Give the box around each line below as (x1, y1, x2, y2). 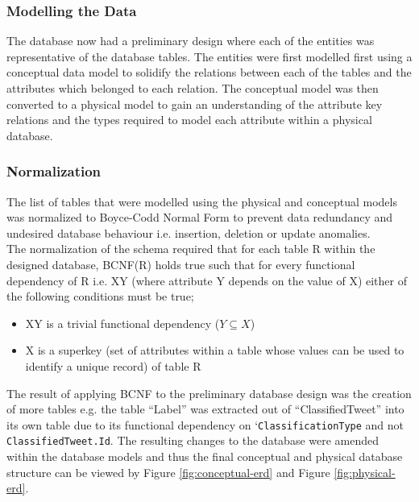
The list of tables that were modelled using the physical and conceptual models (6, 193, 397, 210)
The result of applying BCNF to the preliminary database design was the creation (6, 384, 412, 401)
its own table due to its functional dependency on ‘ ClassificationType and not (6, 416, 404, 433)
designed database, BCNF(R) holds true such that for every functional (6, 255, 355, 272)
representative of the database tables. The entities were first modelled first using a (6, 48, 413, 64)
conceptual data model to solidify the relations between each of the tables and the (6, 64, 412, 81)
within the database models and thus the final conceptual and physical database (6, 448, 403, 465)
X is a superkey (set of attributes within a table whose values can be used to (25, 342, 404, 359)
